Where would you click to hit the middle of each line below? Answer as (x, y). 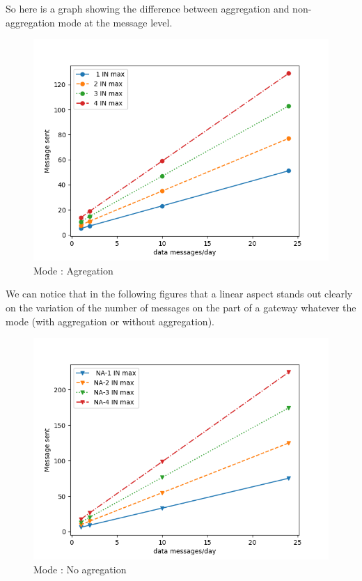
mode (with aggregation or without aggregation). (110, 321)
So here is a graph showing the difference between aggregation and (148, 8)
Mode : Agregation (73, 270)
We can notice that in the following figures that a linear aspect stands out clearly (179, 294)
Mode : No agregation (80, 569)
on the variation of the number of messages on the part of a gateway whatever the (181, 307)
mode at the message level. (115, 22)
